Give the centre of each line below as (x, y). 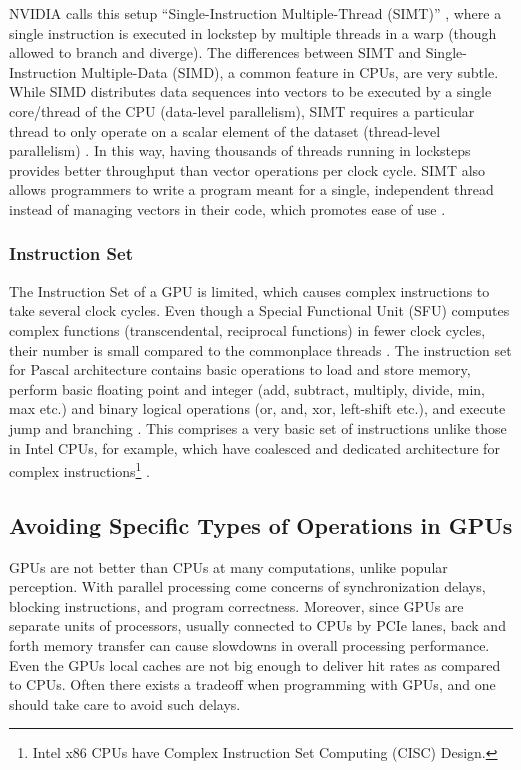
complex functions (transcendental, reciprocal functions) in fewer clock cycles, (247, 329)
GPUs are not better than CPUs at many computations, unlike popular (228, 566)
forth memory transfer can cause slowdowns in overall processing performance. (249, 644)
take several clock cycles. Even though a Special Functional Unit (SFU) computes (259, 310)
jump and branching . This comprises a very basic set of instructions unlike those (258, 427)
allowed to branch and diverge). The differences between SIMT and (215, 52)
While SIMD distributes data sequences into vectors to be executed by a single (250, 91)
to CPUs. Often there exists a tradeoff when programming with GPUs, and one (252, 684)
